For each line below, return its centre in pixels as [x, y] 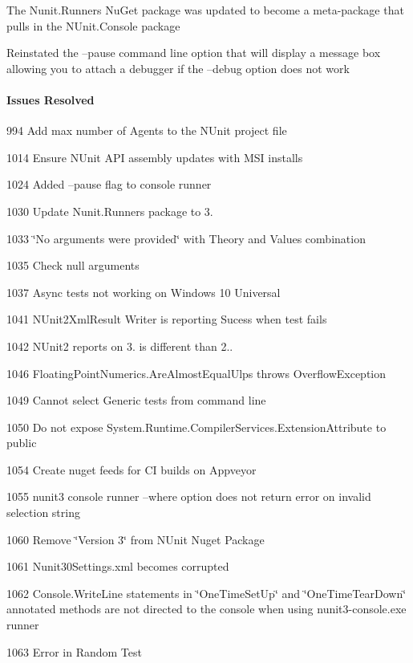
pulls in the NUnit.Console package [93, 25]
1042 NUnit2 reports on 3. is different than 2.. [120, 346]
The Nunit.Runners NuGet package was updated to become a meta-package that [205, 10]
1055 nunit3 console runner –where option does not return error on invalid [189, 496]
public [22, 443]
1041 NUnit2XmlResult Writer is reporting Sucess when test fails [167, 319]
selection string [43, 513]
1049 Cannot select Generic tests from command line [136, 400]
